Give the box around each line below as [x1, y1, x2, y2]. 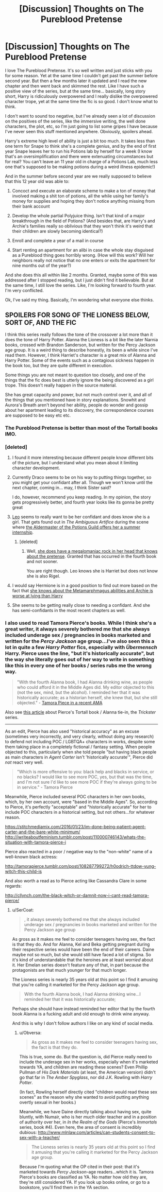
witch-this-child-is [5, 869, 42, 875]
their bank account [12, 203, 50, 209]
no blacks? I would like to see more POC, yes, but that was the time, [16, 774, 153, 780]
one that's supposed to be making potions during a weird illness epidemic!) [5, 164, 155, 170]
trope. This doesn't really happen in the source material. [5, 382, 117, 388]
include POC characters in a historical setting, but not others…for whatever [5, 809, 155, 815]
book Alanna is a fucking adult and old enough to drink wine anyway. [12, 1011, 150, 1017]
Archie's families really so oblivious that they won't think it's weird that [12, 223, 153, 229]
